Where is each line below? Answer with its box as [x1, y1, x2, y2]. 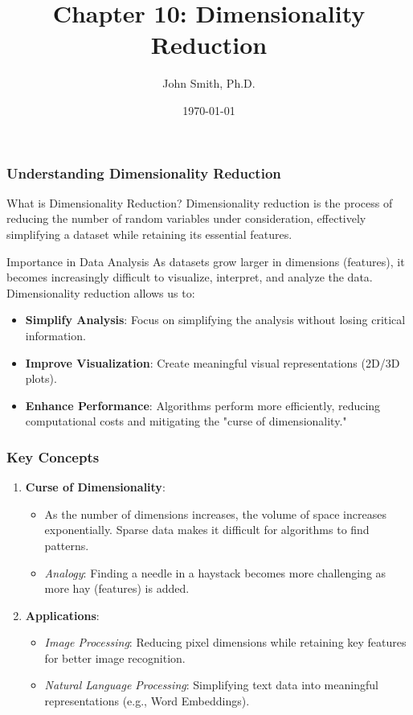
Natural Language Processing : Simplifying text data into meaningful [44, 676, 378, 693]
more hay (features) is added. [44, 580, 190, 597]
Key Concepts [6, 446, 100, 466]
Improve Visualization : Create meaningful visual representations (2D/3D [25, 354, 400, 371]
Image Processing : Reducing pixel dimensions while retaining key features [44, 634, 407, 651]
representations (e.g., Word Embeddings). [44, 692, 250, 709]
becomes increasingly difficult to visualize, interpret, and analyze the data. [6, 269, 373, 286]
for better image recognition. [44, 649, 186, 666]
